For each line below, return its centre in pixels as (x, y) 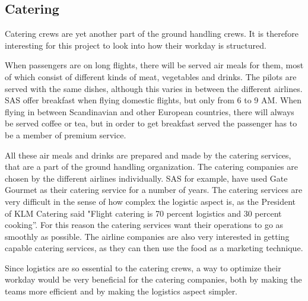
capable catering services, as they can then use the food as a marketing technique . (154, 248)
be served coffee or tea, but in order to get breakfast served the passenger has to (151, 123)
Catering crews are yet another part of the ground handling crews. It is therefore (152, 34)
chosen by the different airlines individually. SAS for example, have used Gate (146, 178)
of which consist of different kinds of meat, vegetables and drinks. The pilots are (151, 76)
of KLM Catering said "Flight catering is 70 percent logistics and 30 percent (143, 213)
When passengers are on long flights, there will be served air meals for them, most (154, 65)
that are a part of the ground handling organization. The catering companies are (151, 167)
